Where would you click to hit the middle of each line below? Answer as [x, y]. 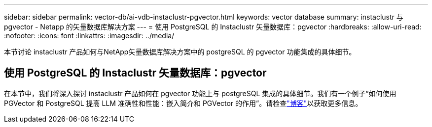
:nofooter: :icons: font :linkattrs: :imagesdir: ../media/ [89, 36]
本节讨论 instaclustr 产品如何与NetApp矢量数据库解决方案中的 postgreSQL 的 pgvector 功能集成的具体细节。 [180, 52]
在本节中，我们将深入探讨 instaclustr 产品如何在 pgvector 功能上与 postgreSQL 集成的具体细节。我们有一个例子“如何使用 [200, 93]
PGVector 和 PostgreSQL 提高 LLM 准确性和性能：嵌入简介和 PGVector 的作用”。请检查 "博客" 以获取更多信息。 [183, 103]
